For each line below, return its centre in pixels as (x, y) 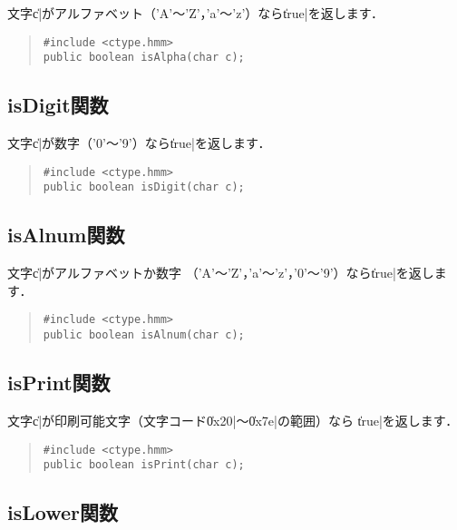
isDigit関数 (58, 105)
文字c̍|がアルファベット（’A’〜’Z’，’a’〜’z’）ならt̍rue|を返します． (196, 13)
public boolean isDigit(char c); (144, 187)
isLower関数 (63, 512)
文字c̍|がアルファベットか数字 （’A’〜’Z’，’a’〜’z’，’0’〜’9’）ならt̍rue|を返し (221, 273)
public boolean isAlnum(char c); (144, 335)
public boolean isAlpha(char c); (144, 58)
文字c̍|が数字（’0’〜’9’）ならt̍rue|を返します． (139, 143)
